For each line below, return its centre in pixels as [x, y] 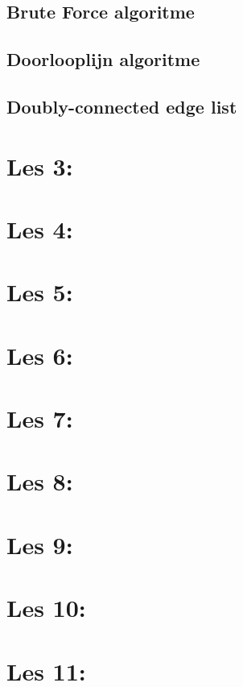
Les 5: [40, 292]
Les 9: [40, 544]
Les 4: [40, 228]
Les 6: [40, 355]
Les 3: [40, 166]
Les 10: [46, 608]
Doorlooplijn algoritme [103, 59]
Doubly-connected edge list [122, 106]
